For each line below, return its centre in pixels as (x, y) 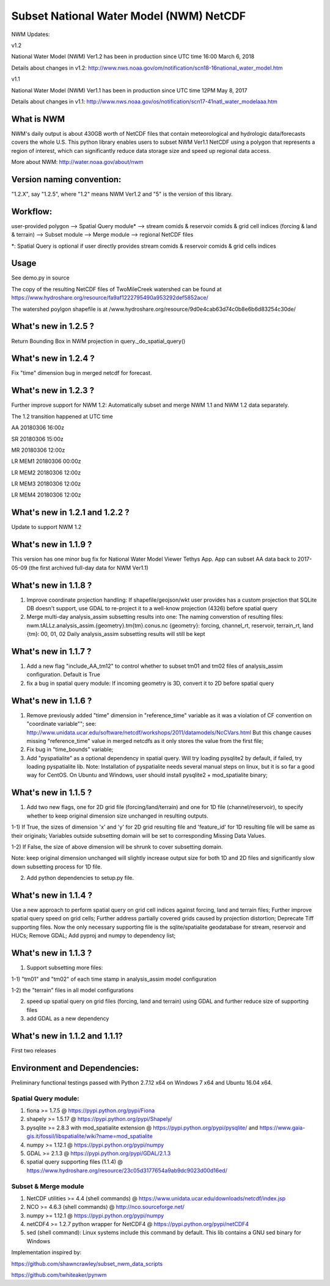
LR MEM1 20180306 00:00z (46, 461)
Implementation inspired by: (46, 1252)
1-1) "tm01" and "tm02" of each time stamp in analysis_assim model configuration (114, 979)
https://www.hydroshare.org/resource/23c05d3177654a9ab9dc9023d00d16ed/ (127, 1170)
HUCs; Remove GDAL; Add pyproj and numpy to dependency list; (94, 936)
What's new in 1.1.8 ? (52, 585)
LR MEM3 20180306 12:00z (46, 484)
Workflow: (32, 211)
